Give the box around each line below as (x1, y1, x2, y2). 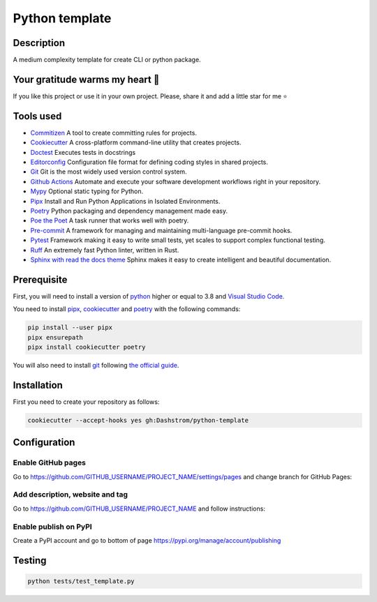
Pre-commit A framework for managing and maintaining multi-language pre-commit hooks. (30, 226, 293, 234)
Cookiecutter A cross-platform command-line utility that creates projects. (30, 138, 242, 146)
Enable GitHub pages (13, 458, 87, 467)
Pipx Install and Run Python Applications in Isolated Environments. (30, 197, 221, 205)
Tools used (13, 110, 62, 122)
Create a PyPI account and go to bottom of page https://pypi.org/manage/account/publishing (13, 536, 281, 544)
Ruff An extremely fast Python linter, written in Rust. (30, 246, 179, 254)
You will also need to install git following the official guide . (13, 361, 179, 369)
